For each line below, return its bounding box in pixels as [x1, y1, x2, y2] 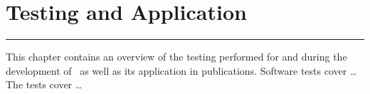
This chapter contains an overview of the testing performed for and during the [6, 49, 347, 64]
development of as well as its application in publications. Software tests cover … [6, 63, 357, 78]
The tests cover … [6, 77, 83, 92]
